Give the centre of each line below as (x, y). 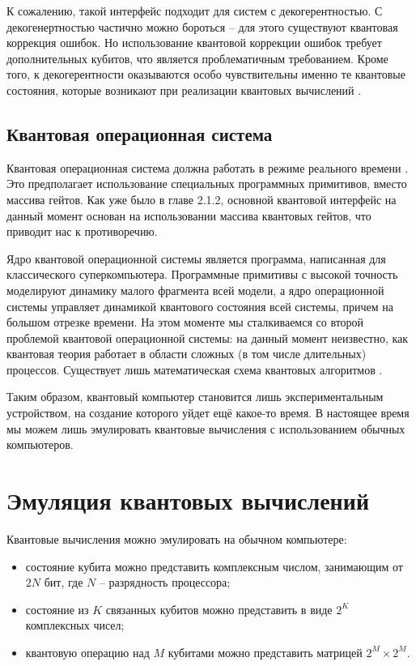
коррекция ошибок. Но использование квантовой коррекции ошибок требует (194, 43)
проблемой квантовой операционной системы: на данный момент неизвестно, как (208, 337)
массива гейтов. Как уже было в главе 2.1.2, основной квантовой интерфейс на (202, 199)
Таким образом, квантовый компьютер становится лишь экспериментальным (195, 397)
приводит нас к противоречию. (82, 231)
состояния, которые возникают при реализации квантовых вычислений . (184, 90)
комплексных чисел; (75, 625)
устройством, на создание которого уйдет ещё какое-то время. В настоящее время (208, 413)
